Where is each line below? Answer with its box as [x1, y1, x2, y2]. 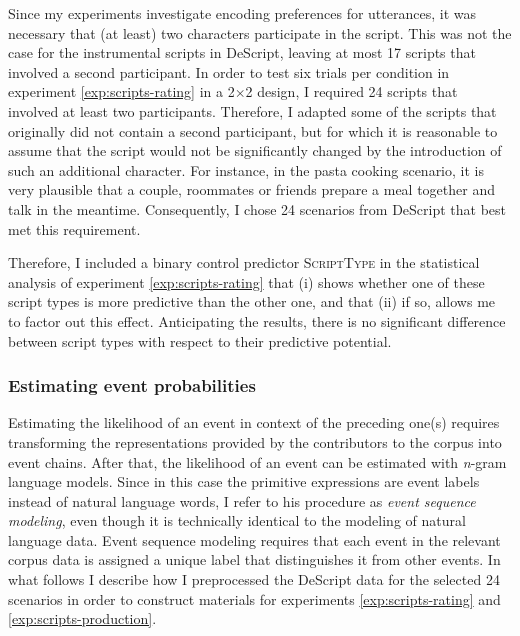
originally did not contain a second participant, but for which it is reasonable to [8, 120, 498, 141]
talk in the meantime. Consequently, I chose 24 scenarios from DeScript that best [8, 198, 507, 219]
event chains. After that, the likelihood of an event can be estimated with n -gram [8, 451, 507, 472]
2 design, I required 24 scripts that [245, 81, 458, 102]
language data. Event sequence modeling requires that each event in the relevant [8, 529, 501, 550]
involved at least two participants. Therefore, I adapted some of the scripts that [8, 100, 497, 121]
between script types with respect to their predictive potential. [8, 330, 392, 351]
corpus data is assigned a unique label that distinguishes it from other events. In [8, 549, 501, 570]
